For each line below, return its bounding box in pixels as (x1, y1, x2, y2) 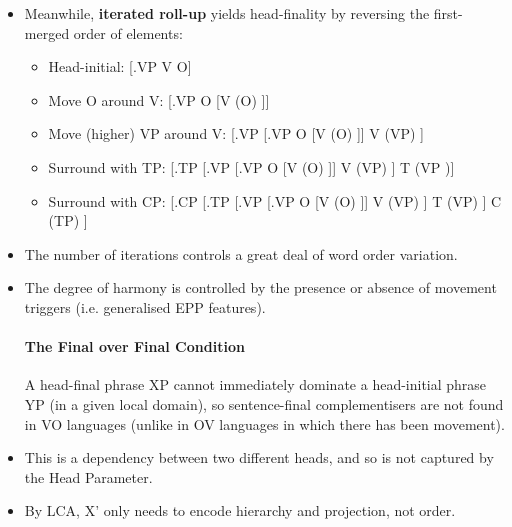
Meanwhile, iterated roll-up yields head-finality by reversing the (24, 3, 430, 23)
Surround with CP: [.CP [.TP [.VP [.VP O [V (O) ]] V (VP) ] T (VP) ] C (48, 190, 502, 211)
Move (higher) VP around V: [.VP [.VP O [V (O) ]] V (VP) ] (48, 123, 424, 144)
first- (433, 3, 463, 23)
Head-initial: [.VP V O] (48, 56, 192, 77)
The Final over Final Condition (24, 336, 245, 357)
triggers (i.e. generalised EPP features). (24, 296, 266, 317)
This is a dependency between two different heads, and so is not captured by (24, 447, 494, 468)
